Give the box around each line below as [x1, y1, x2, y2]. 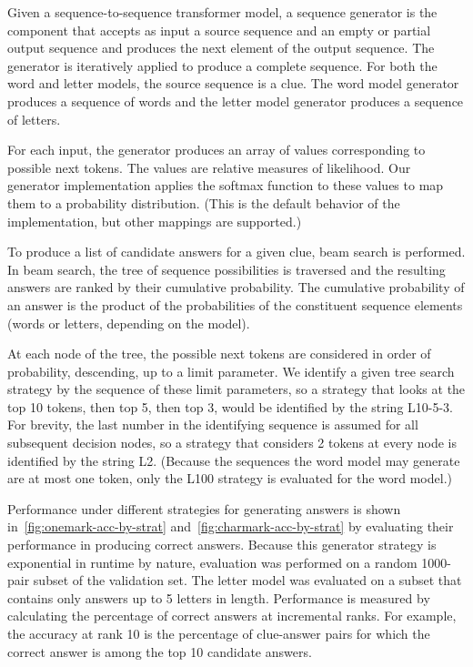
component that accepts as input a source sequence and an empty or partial [7, 20, 431, 39]
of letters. [7, 109, 61, 128]
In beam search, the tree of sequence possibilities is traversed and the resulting [7, 259, 446, 278]
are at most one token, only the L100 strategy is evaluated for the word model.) [7, 469, 452, 488]
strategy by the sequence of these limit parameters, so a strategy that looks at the [7, 379, 466, 399]
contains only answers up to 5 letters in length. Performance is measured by [7, 588, 430, 607]
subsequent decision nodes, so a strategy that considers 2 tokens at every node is [7, 433, 457, 452]
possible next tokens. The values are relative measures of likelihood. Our [7, 157, 411, 177]
